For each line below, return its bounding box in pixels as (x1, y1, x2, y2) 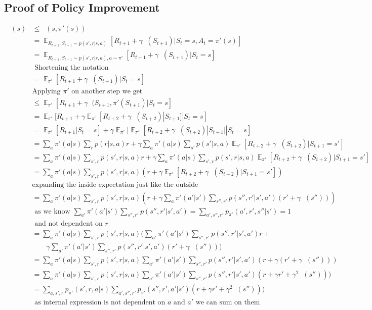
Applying (32, 87, 61, 95)
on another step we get (71, 87, 143, 95)
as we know (34, 208, 70, 215)
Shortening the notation (34, 64, 109, 71)
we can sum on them (195, 298, 260, 306)
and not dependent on (34, 220, 103, 228)
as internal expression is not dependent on (34, 298, 166, 306)
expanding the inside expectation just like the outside (32, 181, 198, 188)
